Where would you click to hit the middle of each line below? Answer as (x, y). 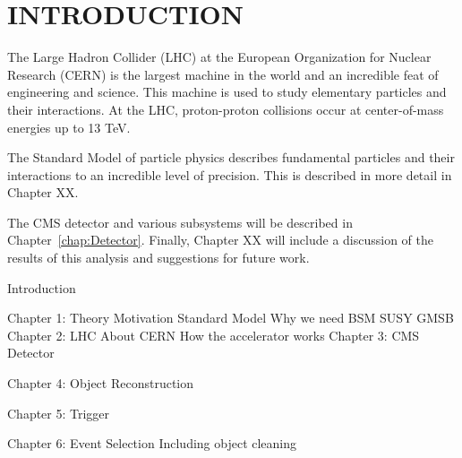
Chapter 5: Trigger (59, 413)
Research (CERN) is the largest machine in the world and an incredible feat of (223, 74)
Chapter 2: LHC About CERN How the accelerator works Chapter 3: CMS (214, 335)
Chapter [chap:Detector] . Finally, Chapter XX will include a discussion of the (221, 240)
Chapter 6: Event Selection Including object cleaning (152, 443)
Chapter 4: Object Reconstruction (101, 383)
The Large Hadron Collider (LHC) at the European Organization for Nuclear (219, 57)
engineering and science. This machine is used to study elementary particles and (227, 92)
